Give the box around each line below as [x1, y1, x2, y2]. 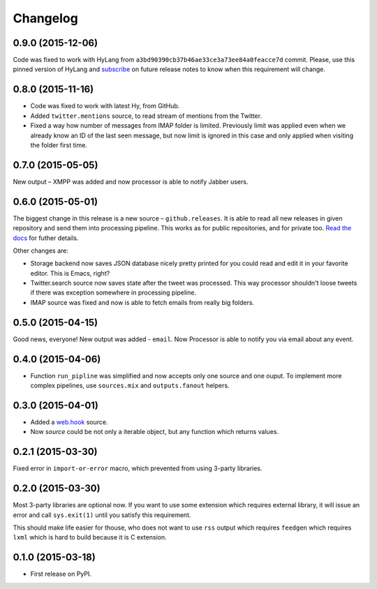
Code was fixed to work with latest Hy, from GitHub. [30, 102, 180, 110]
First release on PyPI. [30, 569, 92, 579]
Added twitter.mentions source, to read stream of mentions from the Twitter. [30, 112, 262, 120]
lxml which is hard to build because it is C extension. [13, 533, 167, 542]
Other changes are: [13, 246, 69, 255]
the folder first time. [30, 140, 87, 149]
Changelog [13, 10, 78, 26]
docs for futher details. [13, 234, 79, 242]
